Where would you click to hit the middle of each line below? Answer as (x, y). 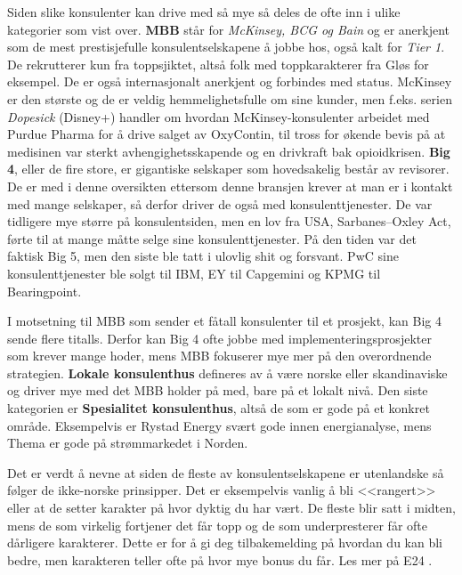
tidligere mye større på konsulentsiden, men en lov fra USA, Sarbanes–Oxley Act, (229, 221)
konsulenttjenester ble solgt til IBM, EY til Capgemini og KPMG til (194, 273)
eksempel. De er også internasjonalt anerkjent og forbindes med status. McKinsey (230, 81)
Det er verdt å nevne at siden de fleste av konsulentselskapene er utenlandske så (226, 472)
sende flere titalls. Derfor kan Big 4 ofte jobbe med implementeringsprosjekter (219, 338)
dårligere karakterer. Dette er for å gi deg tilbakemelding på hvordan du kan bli (225, 543)
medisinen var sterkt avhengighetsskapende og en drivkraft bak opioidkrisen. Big (229, 151)
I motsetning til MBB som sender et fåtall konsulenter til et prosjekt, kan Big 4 (224, 321)
